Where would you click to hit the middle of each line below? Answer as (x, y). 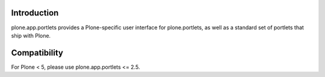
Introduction (35, 13)
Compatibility (37, 53)
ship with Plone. (31, 35)
